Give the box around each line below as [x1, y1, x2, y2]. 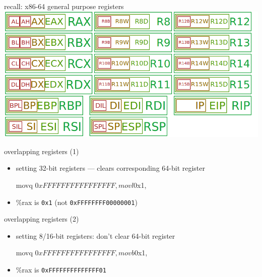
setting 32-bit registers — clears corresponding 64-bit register [16, 163, 206, 173]
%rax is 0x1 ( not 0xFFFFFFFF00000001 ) [16, 196, 138, 207]
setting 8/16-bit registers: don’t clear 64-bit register [16, 230, 175, 241]
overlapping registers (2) [4, 214, 79, 224]
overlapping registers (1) [4, 146, 79, 156]
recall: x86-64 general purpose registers [4, 1, 124, 11]
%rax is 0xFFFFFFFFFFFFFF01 [16, 264, 106, 275]
